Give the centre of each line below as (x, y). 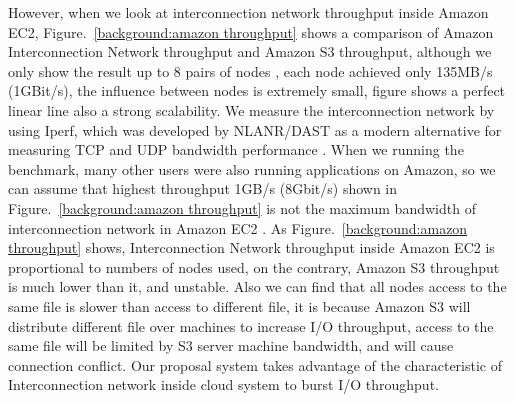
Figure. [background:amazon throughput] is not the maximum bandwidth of (242, 207)
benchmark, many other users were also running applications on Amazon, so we (252, 168)
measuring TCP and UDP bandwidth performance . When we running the (236, 149)
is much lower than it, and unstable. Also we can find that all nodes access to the (257, 286)
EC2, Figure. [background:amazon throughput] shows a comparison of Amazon (251, 31)
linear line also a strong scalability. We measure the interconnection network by (251, 109)
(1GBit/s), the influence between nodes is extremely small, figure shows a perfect (257, 90)
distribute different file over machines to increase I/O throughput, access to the (251, 325)
